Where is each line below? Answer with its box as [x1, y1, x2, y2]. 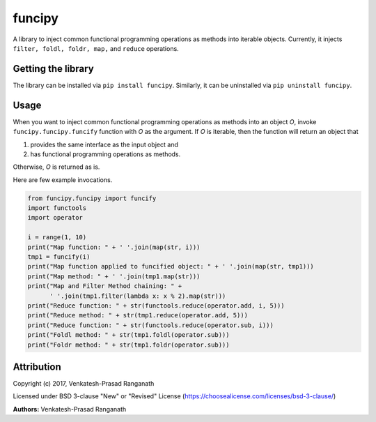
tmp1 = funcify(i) [27, 253, 91, 261]
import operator [27, 213, 84, 222]
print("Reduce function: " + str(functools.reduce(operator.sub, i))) [27, 321, 274, 329]
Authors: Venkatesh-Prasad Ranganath [13, 405, 127, 413]
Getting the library [13, 63, 94, 75]
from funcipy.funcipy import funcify [27, 194, 157, 202]
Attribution [13, 361, 62, 372]
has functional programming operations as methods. [30, 150, 181, 158]
